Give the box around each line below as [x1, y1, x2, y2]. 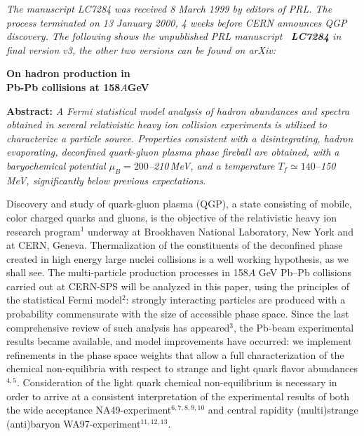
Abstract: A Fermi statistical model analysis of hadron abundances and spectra [6, 103, 350, 118]
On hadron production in [6, 66, 130, 81]
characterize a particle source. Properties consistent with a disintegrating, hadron [6, 130, 353, 145]
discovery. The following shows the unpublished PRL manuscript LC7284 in [6, 29, 342, 43]
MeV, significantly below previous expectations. [6, 172, 206, 187]
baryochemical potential [6, 158, 106, 172]
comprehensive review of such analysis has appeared [6, 320, 230, 334]
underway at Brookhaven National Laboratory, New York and [87, 224, 353, 238]
